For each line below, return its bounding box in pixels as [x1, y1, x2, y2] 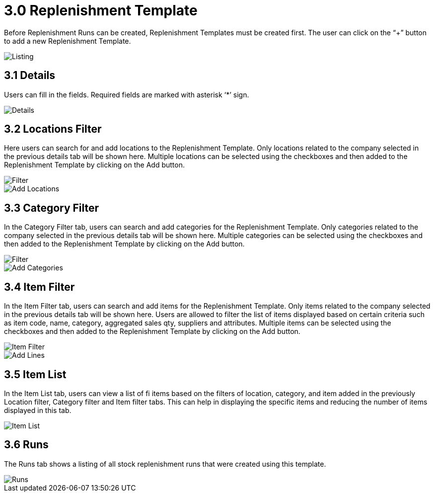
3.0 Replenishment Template [4, 2, 198, 19]
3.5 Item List [4, 368, 67, 381]
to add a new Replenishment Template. [4, 36, 131, 45]
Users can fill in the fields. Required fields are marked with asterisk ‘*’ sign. [4, 90, 249, 99]
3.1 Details [4, 69, 56, 82]
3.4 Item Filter [4, 280, 75, 293]
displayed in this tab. [4, 406, 72, 414]
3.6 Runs [4, 438, 49, 451]
